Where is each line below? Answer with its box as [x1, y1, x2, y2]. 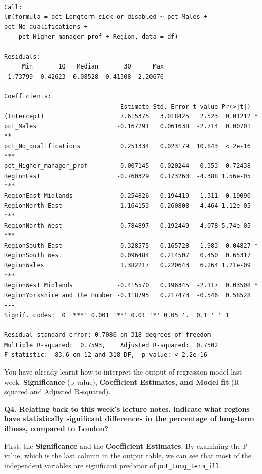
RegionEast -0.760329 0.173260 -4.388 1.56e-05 [4, 172, 251, 180]
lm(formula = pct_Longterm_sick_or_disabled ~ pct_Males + [4, 13, 207, 21]
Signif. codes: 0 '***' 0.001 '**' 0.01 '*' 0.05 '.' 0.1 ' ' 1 [4, 312, 229, 319]
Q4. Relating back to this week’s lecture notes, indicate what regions [4, 403, 250, 414]
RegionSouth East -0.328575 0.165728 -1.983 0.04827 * [4, 242, 258, 249]
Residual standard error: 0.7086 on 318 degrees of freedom [4, 331, 211, 339]
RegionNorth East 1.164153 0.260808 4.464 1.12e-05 [4, 202, 251, 210]
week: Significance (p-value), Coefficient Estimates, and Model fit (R [4, 376, 239, 387]
